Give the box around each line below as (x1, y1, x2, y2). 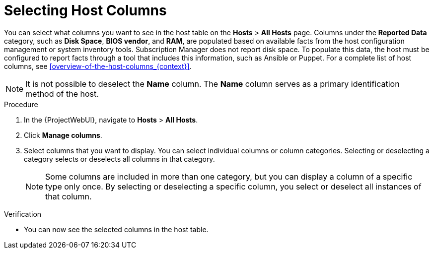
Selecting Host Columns (4, 2, 167, 19)
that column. (45, 191, 92, 201)
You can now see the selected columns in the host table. (24, 225, 209, 234)
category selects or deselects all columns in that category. (24, 154, 215, 163)
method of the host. (25, 88, 99, 99)
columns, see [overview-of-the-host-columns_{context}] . (4, 62, 192, 70)
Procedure (4, 100, 38, 109)
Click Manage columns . (24, 130, 102, 139)
